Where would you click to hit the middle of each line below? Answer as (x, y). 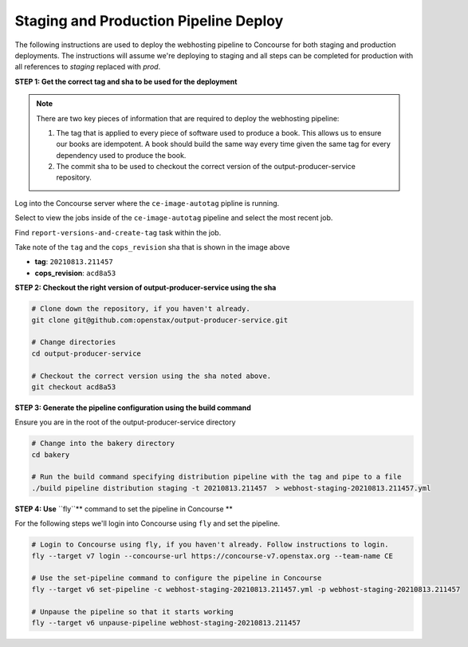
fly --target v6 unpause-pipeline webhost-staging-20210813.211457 (166, 623)
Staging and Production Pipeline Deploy (149, 21)
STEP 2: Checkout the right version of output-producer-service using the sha (146, 288)
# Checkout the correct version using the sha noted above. (151, 376)
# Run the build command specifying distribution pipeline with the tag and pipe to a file (216, 477)
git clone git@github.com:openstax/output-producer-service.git (160, 320)
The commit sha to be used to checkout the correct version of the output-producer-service (206, 167)
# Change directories (74, 342)
